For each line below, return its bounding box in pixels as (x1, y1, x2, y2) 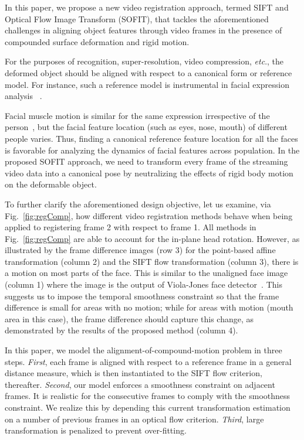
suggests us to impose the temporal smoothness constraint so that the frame (5, 289, 279, 302)
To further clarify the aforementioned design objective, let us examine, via (5, 197, 271, 210)
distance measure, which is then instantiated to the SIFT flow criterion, (5, 367, 262, 379)
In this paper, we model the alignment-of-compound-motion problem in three (5, 344, 282, 356)
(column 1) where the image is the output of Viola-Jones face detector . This (5, 278, 282, 291)
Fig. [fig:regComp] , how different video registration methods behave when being (5, 209, 293, 221)
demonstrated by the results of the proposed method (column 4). (5, 324, 238, 336)
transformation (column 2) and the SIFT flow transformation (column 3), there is (5, 255, 299, 267)
